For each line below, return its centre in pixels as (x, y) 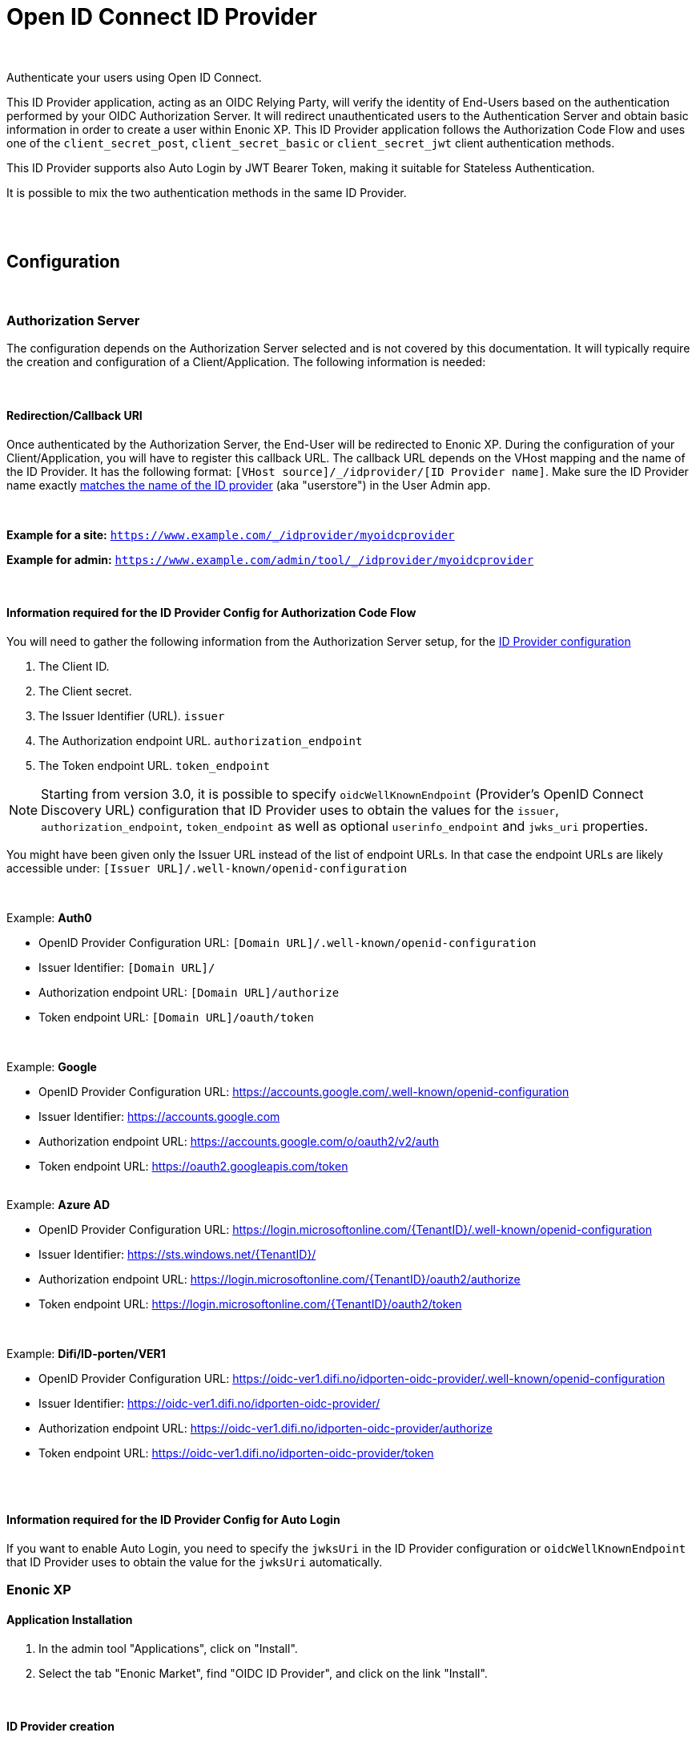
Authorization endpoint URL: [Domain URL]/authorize (189, 992)
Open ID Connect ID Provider (162, 17)
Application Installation (70, 1619)
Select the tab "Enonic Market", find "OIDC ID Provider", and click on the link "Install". (263, 1673)
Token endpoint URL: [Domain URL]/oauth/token (176, 1017)
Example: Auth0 (49, 917)
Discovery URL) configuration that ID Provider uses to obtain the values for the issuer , (300, 810)
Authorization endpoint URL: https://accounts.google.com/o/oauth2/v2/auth (239, 1141)
